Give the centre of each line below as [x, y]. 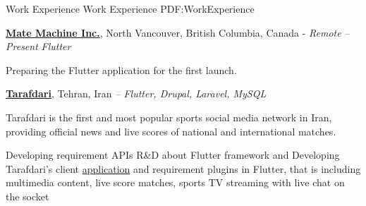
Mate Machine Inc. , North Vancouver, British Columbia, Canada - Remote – [178, 32]
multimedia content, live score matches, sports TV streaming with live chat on [175, 182]
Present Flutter [38, 46]
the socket [28, 196]
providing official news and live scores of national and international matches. [171, 131]
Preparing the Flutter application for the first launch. [121, 69]
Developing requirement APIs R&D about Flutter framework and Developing [173, 155]
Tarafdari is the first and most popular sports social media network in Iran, [169, 117]
